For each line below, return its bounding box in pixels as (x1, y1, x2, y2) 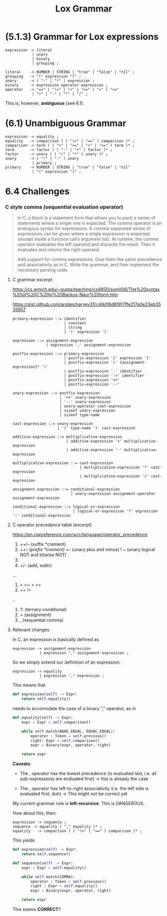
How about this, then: (12, 810, 57, 816)
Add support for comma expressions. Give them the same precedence (17, 256, 162, 262)
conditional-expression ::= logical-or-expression (12, 504, 120, 510)
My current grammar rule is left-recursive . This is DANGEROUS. (12, 801, 145, 807)
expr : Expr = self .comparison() (21, 720, 91, 725)
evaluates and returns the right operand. (17, 247, 101, 253)
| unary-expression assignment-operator (70, 491, 156, 496)
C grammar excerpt (12, 277, 53, 283)
